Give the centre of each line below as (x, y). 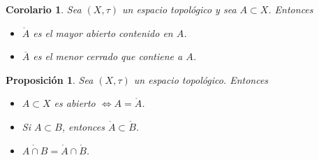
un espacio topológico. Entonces (201, 79)
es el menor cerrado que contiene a (108, 56)
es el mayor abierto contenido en (103, 32)
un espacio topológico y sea (179, 9)
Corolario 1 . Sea (44, 9)
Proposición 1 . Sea (50, 79)
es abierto (75, 103)
